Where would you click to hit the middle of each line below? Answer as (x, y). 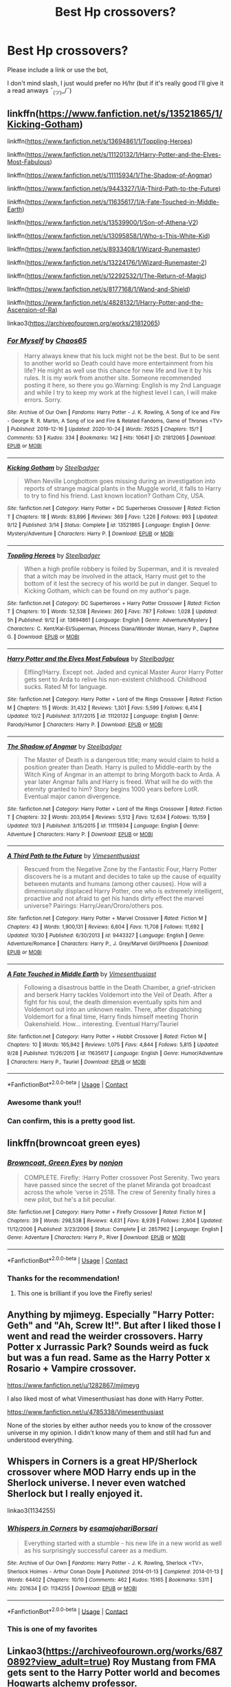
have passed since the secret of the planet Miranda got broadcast (117, 1185)
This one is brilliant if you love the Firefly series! (85, 1293)
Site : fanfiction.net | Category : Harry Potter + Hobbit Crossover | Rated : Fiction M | (107, 1037)
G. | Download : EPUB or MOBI (43, 637)
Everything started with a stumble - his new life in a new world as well (123, 1543)
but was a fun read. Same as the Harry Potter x (109, 1358)
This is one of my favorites (52, 1629)
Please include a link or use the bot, (58, 70)
